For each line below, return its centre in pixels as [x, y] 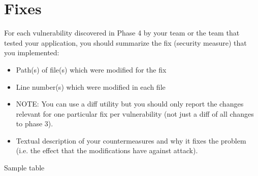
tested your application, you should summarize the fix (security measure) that [125, 42]
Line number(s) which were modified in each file [91, 86]
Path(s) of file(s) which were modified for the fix [91, 69]
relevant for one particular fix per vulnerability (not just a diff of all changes [135, 113]
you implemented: [32, 52]
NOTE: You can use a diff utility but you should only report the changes [130, 104]
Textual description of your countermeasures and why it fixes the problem [131, 140]
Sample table [24, 168]
